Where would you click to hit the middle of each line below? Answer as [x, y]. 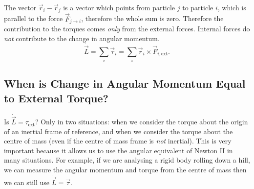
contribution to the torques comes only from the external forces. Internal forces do [127, 29]
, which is [232, 7]
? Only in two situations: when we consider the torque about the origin [141, 122]
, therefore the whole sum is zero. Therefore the [152, 18]
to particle [198, 7]
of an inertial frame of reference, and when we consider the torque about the [118, 131]
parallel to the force [33, 18]
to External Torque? [56, 98]
